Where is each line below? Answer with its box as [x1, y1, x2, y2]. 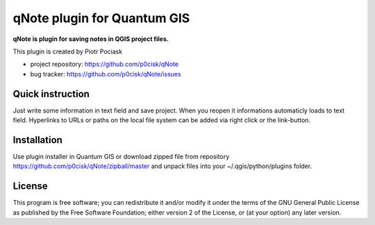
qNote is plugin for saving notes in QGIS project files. [12, 35, 169, 43]
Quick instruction [12, 87, 90, 100]
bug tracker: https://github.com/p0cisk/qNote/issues [30, 69, 181, 78]
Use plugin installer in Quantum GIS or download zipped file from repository [12, 152, 230, 160]
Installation [12, 134, 62, 146]
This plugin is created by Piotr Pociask [12, 47, 123, 56]
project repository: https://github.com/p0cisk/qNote [30, 60, 179, 69]
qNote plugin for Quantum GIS [12, 10, 190, 26]
